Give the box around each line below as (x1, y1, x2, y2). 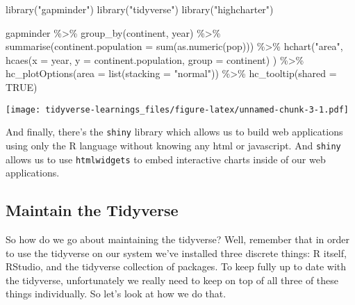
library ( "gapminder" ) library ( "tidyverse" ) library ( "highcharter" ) (6, 2, 274, 16)
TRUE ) (6, 79, 38, 94)
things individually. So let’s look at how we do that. (6, 286, 226, 301)
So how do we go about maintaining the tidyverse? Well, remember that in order (6, 231, 349, 246)
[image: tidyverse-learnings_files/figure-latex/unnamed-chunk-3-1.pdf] (6, 104, 349, 115)
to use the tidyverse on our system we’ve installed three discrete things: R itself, (6, 245, 347, 260)
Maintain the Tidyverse (6, 199, 179, 221)
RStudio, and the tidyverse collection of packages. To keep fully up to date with (6, 259, 347, 274)
